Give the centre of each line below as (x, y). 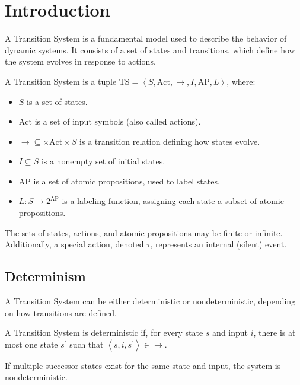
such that (87, 344)
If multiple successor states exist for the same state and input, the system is (143, 365)
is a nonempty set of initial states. (103, 161)
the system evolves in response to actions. (80, 61)
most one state (31, 344)
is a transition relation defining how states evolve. (170, 141)
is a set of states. (57, 101)
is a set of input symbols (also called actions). (118, 121)
